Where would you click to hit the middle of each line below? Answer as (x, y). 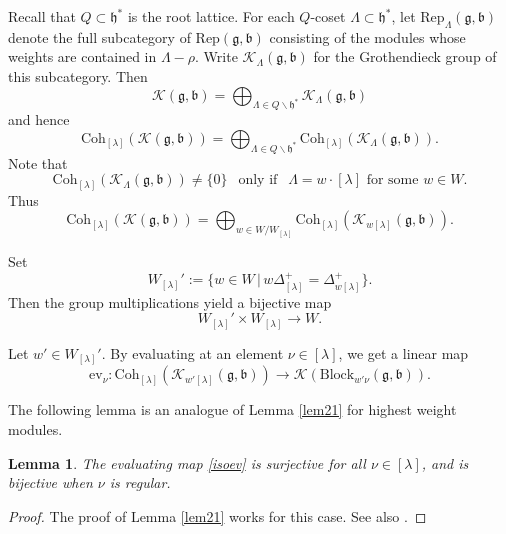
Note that (38, 162)
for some (392, 180)
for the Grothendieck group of (405, 56)
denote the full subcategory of (99, 36)
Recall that (42, 16)
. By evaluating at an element (192, 352)
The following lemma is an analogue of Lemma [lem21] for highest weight (232, 409)
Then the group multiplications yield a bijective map (170, 301)
